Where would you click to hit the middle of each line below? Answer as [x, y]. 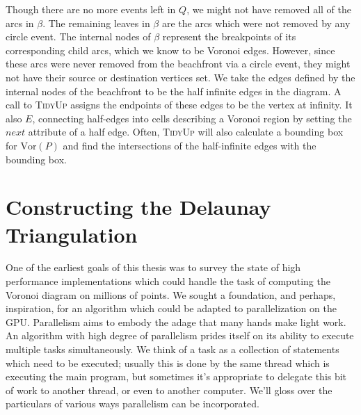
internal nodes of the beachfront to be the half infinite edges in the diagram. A [174, 91]
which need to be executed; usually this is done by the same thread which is [168, 363]
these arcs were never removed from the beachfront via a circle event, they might [178, 64]
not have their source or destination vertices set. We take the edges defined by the [180, 77]
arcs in [20, 23]
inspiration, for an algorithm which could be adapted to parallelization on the [171, 308]
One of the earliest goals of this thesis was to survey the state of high [153, 267]
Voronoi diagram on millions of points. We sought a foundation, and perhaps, [171, 294]
